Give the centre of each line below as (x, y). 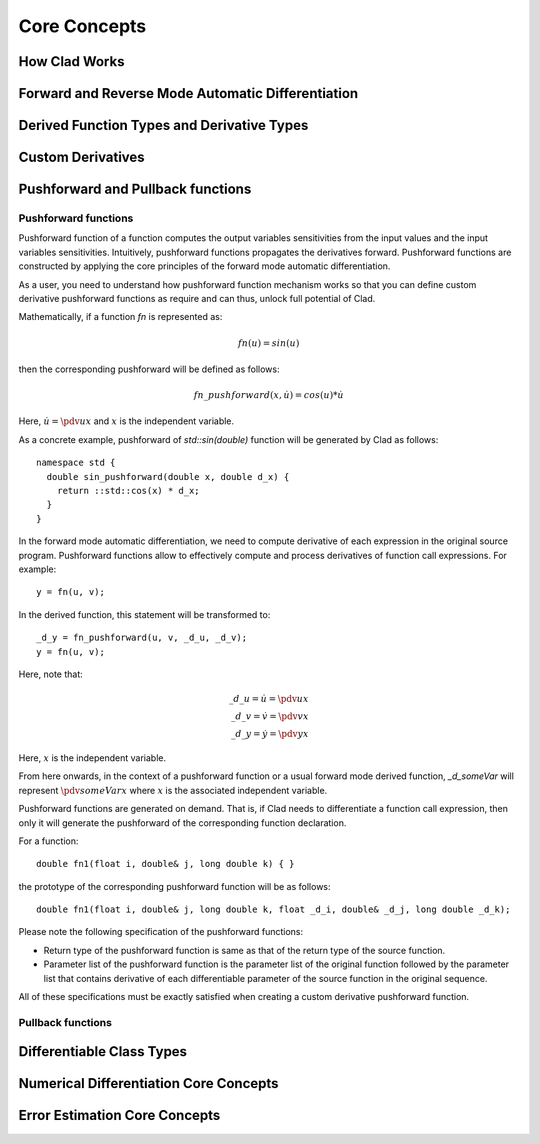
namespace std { (76, 463)
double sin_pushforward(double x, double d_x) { (168, 476)
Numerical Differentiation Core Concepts (148, 1083)
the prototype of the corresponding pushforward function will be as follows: (174, 886)
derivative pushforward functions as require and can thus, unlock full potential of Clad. (197, 298)
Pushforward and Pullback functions (135, 189)
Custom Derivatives (81, 157)
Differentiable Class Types (103, 1051)
